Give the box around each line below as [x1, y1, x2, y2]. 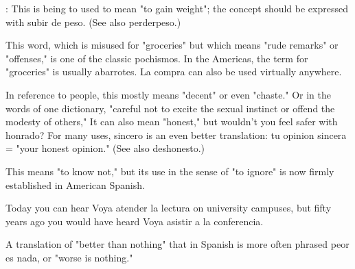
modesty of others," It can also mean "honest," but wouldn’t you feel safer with [5, 114, 338, 129]
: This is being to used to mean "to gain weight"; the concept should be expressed [5, 1, 348, 15]
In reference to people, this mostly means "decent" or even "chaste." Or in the [5, 87, 332, 101]
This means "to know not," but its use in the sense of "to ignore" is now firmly [5, 164, 334, 178]
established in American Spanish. [5, 177, 145, 192]
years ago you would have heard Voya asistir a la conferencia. [5, 214, 264, 228]
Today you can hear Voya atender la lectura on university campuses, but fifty [5, 201, 332, 215]
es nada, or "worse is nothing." [5, 250, 133, 264]
